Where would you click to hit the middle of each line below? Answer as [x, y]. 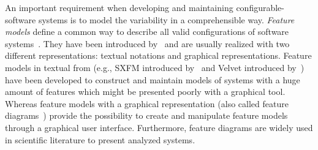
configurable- [260, 7]
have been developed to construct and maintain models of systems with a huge [153, 79]
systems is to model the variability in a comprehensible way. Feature [166, 19]
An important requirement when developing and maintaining [119, 7]
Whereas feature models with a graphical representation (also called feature [147, 103]
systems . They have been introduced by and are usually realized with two [147, 43]
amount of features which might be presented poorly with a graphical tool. [145, 92]
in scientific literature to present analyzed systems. [100, 139]
